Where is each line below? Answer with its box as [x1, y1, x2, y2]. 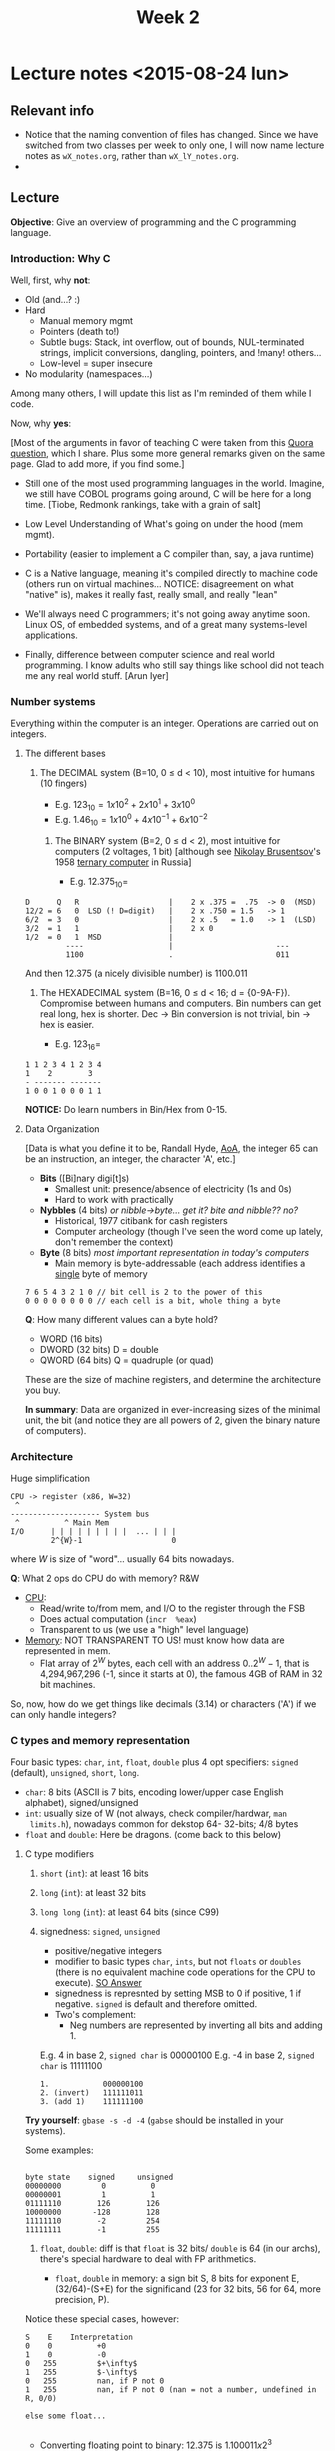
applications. [24, 629, 78, 641]
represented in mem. [24, 1645, 112, 1657]
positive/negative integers [54, 1945, 163, 1957]
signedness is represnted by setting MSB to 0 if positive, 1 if [54, 1987, 302, 2000]
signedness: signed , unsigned [39, 1926, 161, 1938]
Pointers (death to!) [39, 326, 120, 338]
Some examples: [24, 2144, 94, 2156]
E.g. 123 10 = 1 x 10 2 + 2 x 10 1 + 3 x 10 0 [54, 797, 196, 813]
